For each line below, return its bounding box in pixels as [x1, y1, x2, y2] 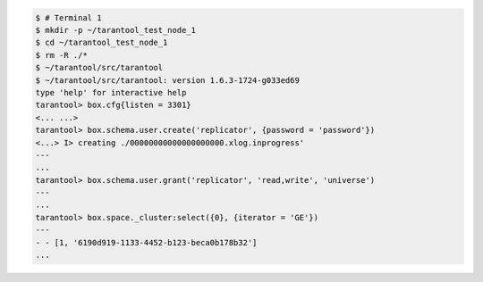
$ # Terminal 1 [35, 12, 102, 22]
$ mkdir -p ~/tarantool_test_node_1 [35, 25, 197, 35]
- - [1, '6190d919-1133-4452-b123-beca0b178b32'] [35, 237, 258, 247]
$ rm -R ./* [35, 50, 89, 60]
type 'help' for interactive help [35, 87, 187, 97]
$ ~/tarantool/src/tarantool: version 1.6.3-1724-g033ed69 [35, 75, 300, 85]
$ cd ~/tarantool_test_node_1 [35, 37, 168, 48]
